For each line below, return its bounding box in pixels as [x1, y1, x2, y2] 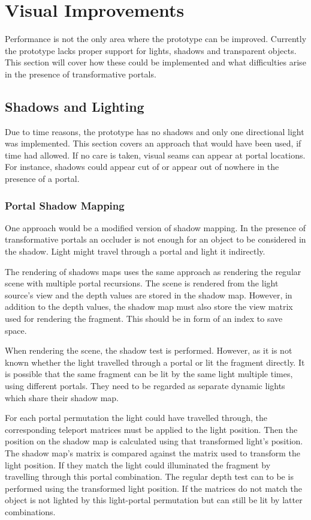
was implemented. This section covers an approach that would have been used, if [5, 137, 301, 150]
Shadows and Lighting [5, 97, 144, 115]
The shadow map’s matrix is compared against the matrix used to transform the [5, 446, 300, 459]
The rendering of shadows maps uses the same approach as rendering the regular [5, 265, 301, 277]
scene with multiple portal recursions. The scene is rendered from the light [5, 277, 279, 289]
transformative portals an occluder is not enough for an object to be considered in [5, 233, 306, 246]
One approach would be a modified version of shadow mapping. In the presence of [5, 221, 306, 234]
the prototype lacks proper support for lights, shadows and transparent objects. [5, 44, 297, 56]
